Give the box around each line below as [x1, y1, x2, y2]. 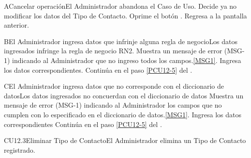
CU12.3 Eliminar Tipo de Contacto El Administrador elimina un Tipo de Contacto [4, 135, 246, 145]
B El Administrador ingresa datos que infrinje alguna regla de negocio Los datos [4, 36, 238, 46]
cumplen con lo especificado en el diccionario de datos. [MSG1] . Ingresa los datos [4, 109, 241, 119]
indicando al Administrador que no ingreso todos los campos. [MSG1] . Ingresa [12, 55, 241, 65]
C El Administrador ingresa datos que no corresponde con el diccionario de [4, 81, 224, 91]
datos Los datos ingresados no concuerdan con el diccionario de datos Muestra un [4, 90, 244, 100]
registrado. [4, 144, 35, 155]
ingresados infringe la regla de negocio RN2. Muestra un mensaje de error [4, 46, 222, 56]
